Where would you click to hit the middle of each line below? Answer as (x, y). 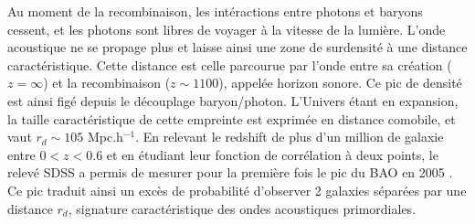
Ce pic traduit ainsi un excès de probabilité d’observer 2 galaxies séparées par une (237, 190)
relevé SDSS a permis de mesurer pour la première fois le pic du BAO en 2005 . (230, 172)
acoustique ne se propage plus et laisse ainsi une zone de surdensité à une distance (237, 47)
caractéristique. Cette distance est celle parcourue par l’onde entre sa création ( (230, 64)
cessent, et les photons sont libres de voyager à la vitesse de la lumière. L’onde (227, 29)
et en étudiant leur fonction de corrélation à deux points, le (272, 154)
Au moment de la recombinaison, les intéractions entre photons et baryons (215, 11)
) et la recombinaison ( (107, 83)
